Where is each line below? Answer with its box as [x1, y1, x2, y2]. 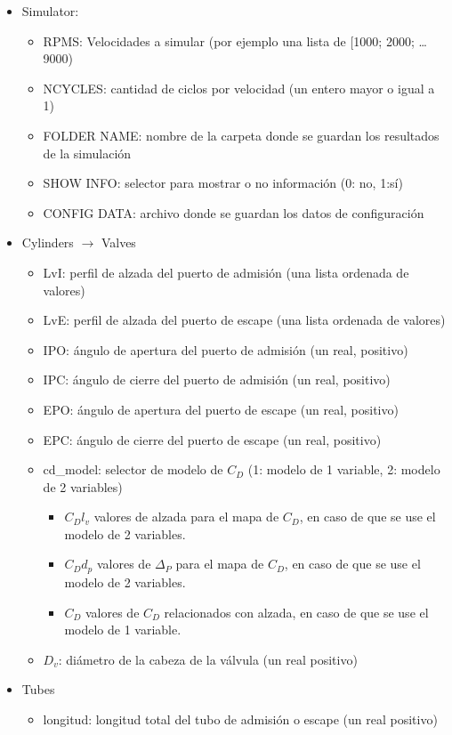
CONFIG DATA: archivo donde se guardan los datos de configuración [43, 203, 424, 222]
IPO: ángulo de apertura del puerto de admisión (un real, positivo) [43, 340, 408, 359]
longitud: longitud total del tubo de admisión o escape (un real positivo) [43, 709, 438, 728]
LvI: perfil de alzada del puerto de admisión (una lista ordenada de [43, 262, 409, 281]
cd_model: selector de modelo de [43, 460, 223, 479]
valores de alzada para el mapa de [93, 507, 279, 526]
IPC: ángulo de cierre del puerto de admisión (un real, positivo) [43, 370, 391, 389]
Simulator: [21, 2, 79, 20]
